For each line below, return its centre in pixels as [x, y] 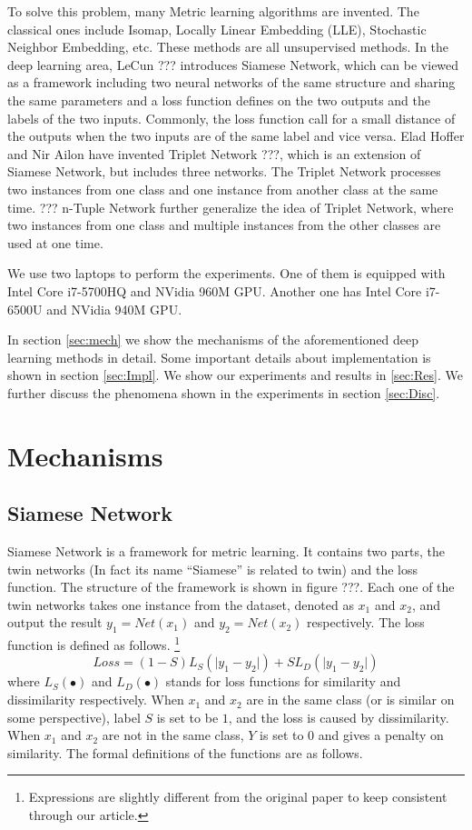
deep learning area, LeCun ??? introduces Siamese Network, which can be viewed [233, 64]
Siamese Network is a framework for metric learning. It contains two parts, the [226, 551]
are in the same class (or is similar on [350, 700]
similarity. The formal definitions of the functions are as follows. [185, 752]
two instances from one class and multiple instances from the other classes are [224, 225]
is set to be [187, 717]
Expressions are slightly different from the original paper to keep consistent [238, 797]
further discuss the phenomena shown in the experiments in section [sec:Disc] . [224, 392]
